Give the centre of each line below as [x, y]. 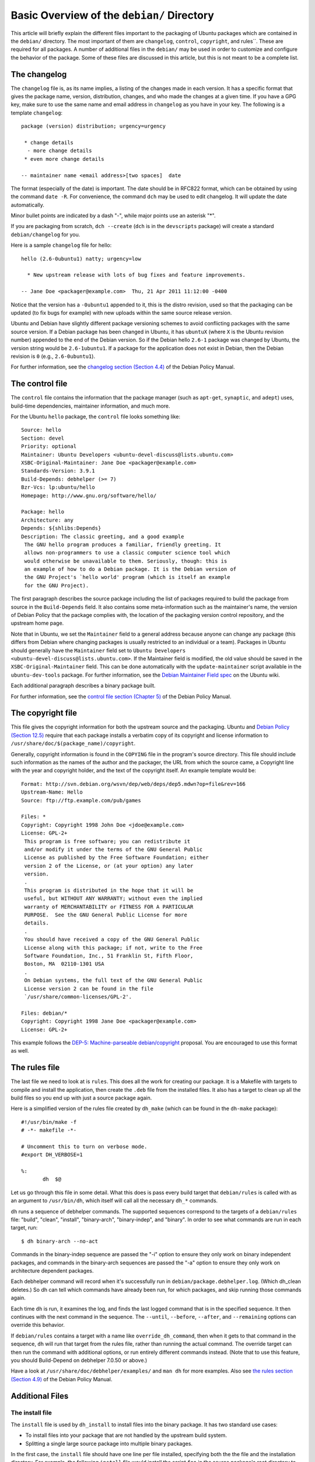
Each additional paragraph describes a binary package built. [83, 686]
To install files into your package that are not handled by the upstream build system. [126, 1435]
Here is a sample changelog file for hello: [61, 245]
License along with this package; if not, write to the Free [113, 948]
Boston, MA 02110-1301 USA [64, 964]
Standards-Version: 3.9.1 [58, 471]
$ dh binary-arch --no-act [60, 1241]
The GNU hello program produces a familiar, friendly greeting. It [123, 544]
